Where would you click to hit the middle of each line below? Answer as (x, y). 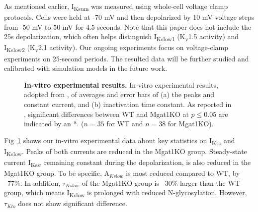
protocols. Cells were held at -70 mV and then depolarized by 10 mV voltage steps (129, 17)
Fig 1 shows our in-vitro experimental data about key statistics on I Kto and (120, 141)
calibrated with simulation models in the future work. (86, 68)
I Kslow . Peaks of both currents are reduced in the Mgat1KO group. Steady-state (126, 152)
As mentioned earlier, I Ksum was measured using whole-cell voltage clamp (116, 7)
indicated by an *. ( (54, 124)
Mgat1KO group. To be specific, (53, 173)
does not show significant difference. (73, 203)
